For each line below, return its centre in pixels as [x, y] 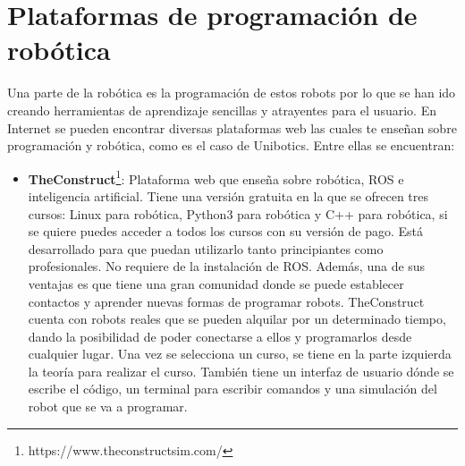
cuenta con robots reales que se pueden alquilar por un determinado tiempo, [237, 319]
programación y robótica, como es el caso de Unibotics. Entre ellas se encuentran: [231, 145]
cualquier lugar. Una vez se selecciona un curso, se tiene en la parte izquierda [240, 354]
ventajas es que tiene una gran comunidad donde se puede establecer [216, 283]
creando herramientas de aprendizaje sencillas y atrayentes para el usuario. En [222, 110]
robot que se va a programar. [108, 407]
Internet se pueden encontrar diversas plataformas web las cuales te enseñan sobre [232, 127]
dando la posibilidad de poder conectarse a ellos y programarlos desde [220, 336]
